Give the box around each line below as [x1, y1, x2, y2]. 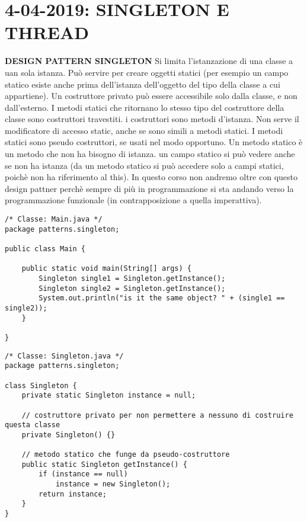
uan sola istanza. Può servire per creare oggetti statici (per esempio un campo [5, 66, 289, 78]
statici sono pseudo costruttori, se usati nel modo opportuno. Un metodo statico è [5, 136, 303, 148]
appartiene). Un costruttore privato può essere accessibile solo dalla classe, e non [5, 89, 298, 102]
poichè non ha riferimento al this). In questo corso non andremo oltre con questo [5, 171, 298, 183]
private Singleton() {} [21, 430, 116, 439]
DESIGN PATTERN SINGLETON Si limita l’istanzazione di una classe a [5, 55, 293, 67]
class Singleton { [5, 381, 77, 390]
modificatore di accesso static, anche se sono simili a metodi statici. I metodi [5, 124, 283, 136]
